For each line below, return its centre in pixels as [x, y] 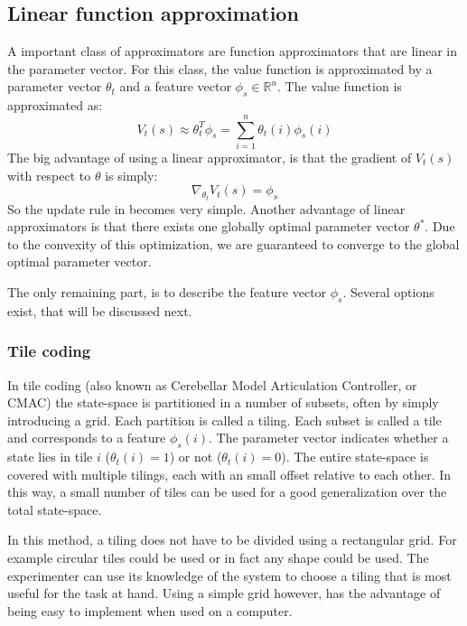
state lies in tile [50, 457]
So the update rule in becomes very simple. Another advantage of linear [206, 208]
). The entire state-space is [355, 457]
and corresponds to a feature [87, 438]
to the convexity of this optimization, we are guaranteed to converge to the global [233, 243]
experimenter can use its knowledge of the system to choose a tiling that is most [229, 575]
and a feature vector [175, 86]
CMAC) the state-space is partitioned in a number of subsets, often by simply [223, 402]
